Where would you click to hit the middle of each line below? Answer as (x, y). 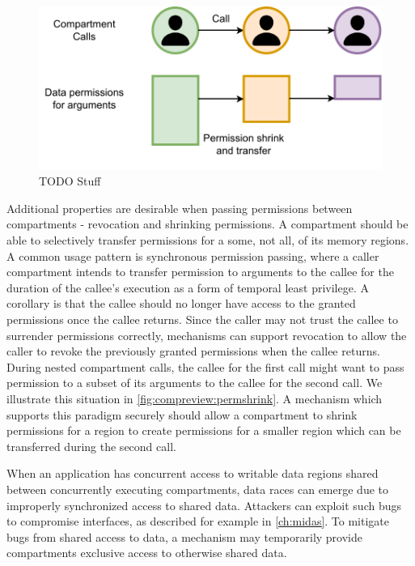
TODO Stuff (70, 181)
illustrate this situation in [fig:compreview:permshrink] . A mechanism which (195, 398)
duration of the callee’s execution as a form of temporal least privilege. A (188, 287)
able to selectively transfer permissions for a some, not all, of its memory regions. (208, 240)
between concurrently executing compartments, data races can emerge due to (198, 489)
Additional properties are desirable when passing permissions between (180, 208)
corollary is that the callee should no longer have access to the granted (181, 303)
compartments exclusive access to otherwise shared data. (147, 553)
